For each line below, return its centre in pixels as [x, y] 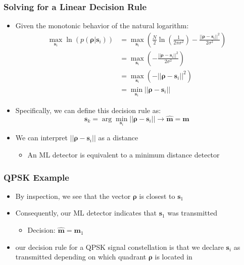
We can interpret [41, 138]
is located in [174, 257]
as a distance [118, 138]
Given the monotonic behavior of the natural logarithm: [102, 25]
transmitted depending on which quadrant [81, 257]
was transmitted [192, 213]
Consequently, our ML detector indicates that [86, 213]
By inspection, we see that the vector [73, 196]
